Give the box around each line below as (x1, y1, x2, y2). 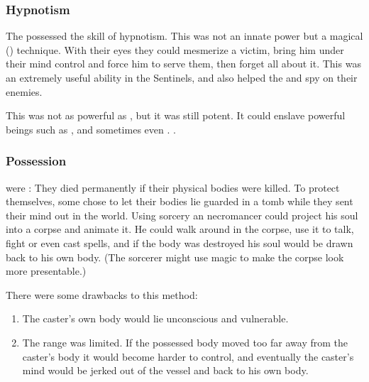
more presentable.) (6, 263, 87, 278)
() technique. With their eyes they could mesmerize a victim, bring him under (6, 42, 344, 57)
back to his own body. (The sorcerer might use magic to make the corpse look (6, 249, 344, 264)
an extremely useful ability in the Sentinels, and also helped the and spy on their (6, 70, 358, 84)
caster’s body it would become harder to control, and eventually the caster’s (22, 349, 354, 364)
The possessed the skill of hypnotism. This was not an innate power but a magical (6, 28, 363, 43)
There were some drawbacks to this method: (6, 287, 198, 302)
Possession (6, 152, 67, 170)
